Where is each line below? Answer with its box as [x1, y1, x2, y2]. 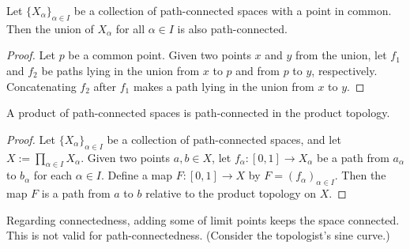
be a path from [316, 149, 389, 165]
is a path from [41, 185, 111, 202]
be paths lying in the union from [41, 62, 200, 78]
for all [115, 20, 145, 36]
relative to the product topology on [145, 185, 317, 202]
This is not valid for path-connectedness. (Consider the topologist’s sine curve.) [6, 227, 390, 243]
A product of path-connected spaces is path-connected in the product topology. [6, 104, 390, 121]
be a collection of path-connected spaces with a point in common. [73, 2, 392, 18]
